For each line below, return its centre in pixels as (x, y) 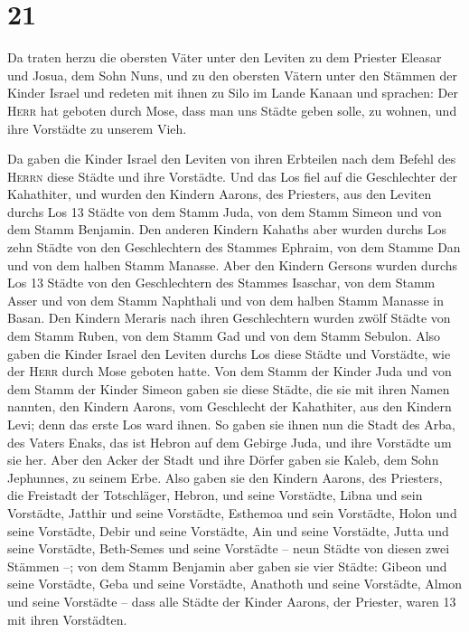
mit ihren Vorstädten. (67, 619)
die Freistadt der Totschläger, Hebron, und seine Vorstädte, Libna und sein (215, 495)
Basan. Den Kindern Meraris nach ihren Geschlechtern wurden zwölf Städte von (229, 318)
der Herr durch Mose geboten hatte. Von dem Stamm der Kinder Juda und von (230, 371)
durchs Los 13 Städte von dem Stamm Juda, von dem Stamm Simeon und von (225, 211)
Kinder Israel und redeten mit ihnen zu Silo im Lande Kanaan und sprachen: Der (233, 93)
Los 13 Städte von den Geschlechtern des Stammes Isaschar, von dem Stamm (221, 283)
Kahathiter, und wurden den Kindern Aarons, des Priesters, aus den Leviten (220, 194)
